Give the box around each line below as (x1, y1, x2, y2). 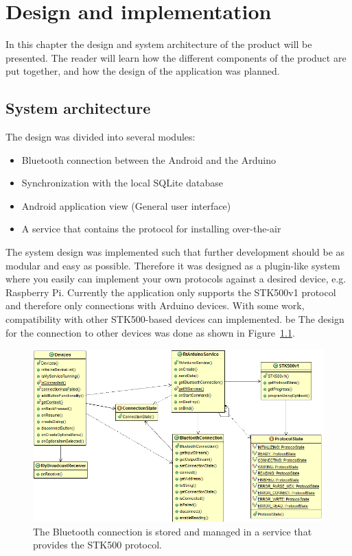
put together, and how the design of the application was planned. (5, 64, 280, 78)
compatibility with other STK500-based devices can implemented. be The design (5, 312, 344, 326)
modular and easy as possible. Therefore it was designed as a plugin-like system (5, 258, 340, 272)
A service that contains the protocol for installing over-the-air (21, 221, 281, 236)
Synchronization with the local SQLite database (21, 176, 223, 190)
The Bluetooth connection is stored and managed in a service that (33, 524, 312, 538)
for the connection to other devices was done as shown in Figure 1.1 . (5, 325, 295, 339)
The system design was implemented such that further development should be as (5, 245, 345, 259)
